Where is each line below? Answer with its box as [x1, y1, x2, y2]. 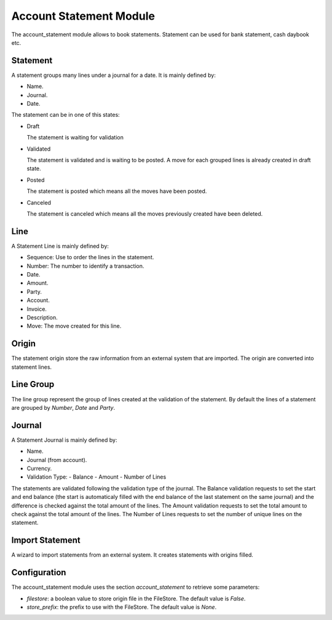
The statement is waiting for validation [26, 134, 124, 141]
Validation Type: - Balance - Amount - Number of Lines [26, 473, 167, 481]
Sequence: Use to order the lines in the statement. [26, 254, 154, 261]
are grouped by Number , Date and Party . [11, 404, 116, 411]
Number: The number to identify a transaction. [26, 262, 144, 270]
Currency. [26, 465, 52, 473]
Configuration [11, 567, 66, 578]
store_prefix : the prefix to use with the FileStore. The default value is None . [26, 603, 217, 611]
